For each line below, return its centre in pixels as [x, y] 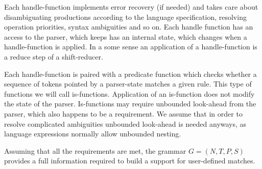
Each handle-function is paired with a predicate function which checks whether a [130, 74]
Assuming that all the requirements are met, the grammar [95, 150]
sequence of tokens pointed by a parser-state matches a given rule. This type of [128, 84]
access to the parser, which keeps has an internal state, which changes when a [126, 36]
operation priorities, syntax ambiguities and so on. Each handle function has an [129, 27]
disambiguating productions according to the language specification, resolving [125, 17]
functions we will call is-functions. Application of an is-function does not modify [129, 93]
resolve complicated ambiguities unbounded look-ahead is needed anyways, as [125, 123]
